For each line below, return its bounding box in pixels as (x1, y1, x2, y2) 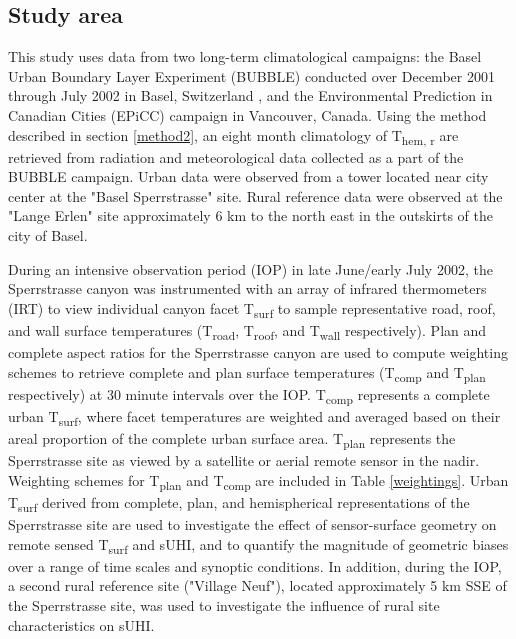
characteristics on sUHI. (8, 614, 155, 635)
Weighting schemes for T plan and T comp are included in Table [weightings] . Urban (8, 469, 509, 493)
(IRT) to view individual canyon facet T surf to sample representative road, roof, (8, 297, 496, 321)
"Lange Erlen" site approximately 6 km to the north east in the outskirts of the (8, 205, 493, 226)
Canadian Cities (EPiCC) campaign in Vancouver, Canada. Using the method (8, 104, 487, 125)
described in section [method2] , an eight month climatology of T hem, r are (8, 124, 459, 148)
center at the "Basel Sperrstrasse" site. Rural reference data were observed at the (8, 185, 503, 206)
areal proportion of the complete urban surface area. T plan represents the (8, 428, 456, 451)
